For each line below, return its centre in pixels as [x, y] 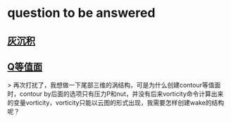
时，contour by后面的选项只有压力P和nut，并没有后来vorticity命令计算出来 [115, 94]
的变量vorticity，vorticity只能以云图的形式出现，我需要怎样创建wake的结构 [115, 103]
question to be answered [81, 13]
